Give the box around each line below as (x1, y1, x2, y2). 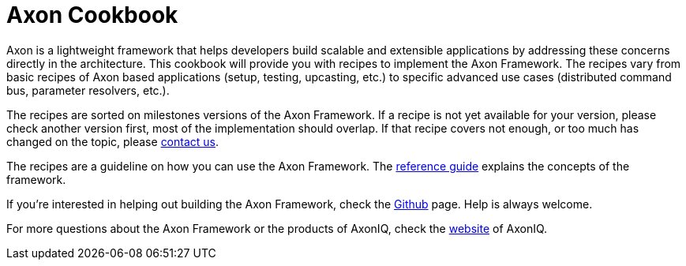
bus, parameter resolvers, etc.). (6, 83, 170, 97)
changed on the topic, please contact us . (6, 134, 219, 148)
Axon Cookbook (6, 2, 178, 28)
